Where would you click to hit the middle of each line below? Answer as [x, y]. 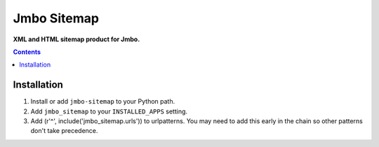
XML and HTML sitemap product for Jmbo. [77, 39]
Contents [27, 52]
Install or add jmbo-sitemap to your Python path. [103, 101]
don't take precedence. [64, 131]
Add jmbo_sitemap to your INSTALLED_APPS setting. [109, 111]
